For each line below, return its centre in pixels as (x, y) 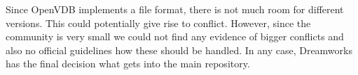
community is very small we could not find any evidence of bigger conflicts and (175, 36)
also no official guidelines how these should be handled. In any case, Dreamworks (179, 50)
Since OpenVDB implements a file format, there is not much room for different (175, 9)
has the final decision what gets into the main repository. (128, 64)
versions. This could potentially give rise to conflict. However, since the (158, 23)
